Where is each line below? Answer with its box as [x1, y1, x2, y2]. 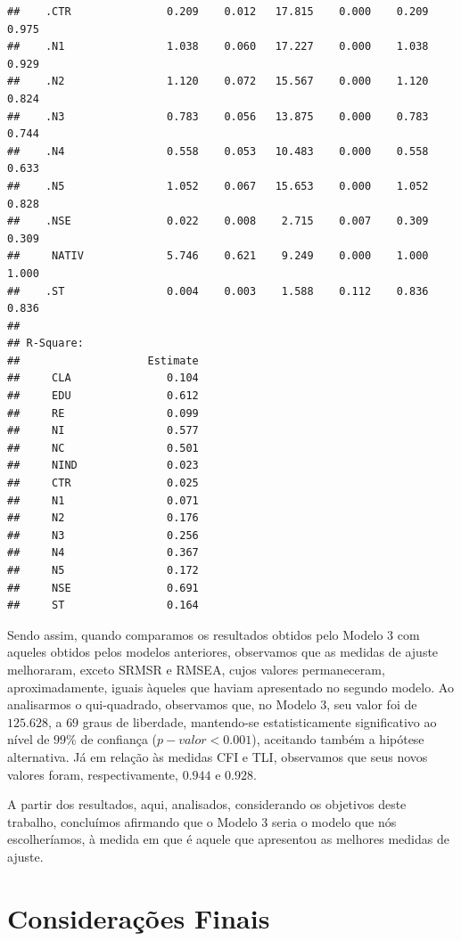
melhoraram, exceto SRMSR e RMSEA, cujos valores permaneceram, [7, 659, 385, 678]
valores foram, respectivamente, [7, 765, 178, 783]
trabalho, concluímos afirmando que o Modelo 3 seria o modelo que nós [7, 812, 397, 831]
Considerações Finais [7, 899, 270, 936]
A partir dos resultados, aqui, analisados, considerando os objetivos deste [7, 795, 407, 814]
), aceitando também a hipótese [251, 730, 424, 749]
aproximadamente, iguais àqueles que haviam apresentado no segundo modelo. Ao [7, 677, 454, 696]
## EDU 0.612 [7, 389, 199, 403]
